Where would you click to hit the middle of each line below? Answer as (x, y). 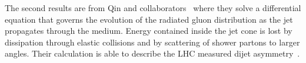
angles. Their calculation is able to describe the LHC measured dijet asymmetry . (152, 53)
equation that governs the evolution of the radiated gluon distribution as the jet (149, 19)
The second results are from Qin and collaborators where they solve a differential (153, 8)
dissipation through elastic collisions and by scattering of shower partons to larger (152, 42)
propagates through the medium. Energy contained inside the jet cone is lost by (149, 31)
